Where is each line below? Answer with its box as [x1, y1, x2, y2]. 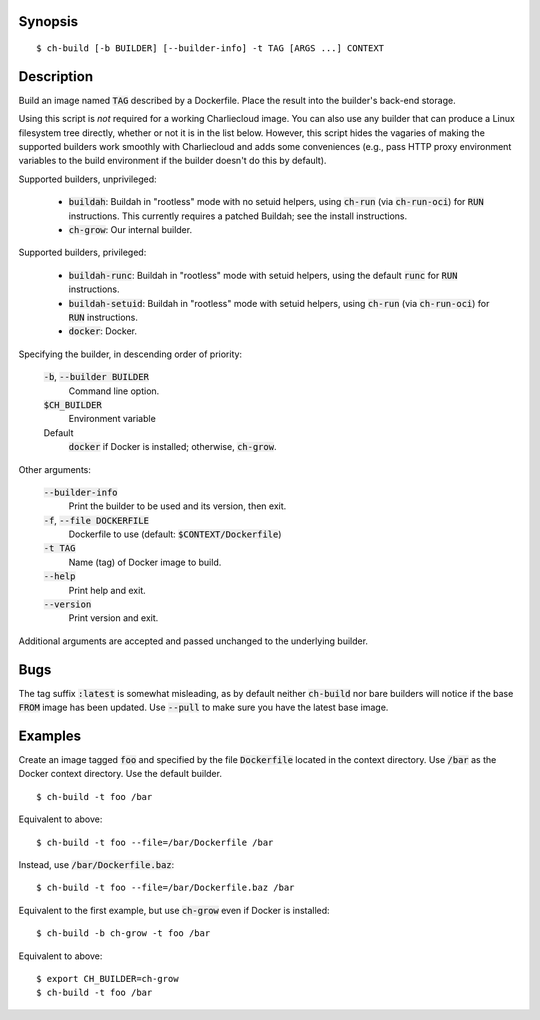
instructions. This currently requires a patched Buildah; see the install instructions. [68, 210, 408, 222]
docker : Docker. [68, 325, 138, 337]
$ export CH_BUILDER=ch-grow [36, 973, 179, 984]
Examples [18, 727, 82, 744]
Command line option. [68, 385, 160, 397]
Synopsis [18, 13, 79, 30]
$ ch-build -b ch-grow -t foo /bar [36, 928, 211, 939]
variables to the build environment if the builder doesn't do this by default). [18, 155, 327, 167]
